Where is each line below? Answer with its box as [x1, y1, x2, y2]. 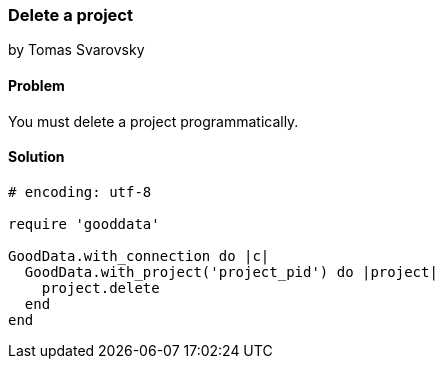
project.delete [41, 279, 160, 296]
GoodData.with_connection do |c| [8, 247, 270, 264]
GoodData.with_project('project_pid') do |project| [24, 263, 438, 280]
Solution [8, 148, 65, 166]
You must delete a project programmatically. [8, 112, 299, 130]
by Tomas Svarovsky [8, 41, 145, 59]
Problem [8, 76, 65, 94]
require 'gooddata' [8, 215, 160, 232]
